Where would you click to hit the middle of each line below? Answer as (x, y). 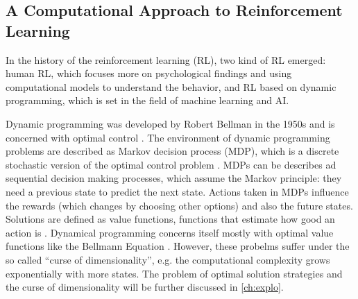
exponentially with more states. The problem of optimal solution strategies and (174, 273)
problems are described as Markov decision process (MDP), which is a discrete (172, 151)
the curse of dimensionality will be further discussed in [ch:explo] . (145, 287)
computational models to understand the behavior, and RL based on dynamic (171, 86)
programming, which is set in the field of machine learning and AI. (147, 100)
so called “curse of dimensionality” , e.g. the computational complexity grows (168, 259)
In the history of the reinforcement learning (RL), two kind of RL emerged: (166, 59)
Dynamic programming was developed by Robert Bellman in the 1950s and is (170, 123)
